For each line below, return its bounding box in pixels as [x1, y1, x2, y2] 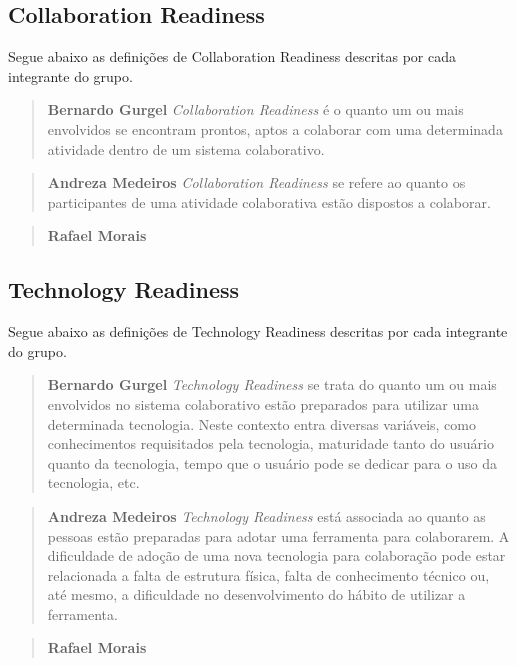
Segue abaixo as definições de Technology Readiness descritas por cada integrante [8, 321, 508, 342]
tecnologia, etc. [47, 472, 140, 493]
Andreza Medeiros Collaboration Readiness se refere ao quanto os [47, 172, 466, 193]
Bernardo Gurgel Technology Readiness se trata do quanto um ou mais [47, 374, 497, 395]
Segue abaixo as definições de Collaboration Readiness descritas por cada [8, 46, 456, 67]
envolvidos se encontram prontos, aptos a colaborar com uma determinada [47, 118, 503, 139]
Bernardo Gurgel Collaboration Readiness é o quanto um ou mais [47, 99, 464, 120]
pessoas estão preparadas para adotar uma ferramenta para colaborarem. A [47, 525, 510, 546]
